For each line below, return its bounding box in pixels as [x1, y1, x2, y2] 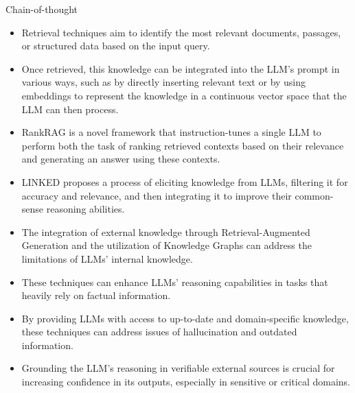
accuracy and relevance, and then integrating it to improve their [21, 188, 292, 202]
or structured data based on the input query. [21, 38, 210, 53]
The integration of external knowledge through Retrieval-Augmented [21, 224, 310, 239]
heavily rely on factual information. [21, 288, 171, 302]
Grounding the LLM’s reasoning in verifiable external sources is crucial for [21, 361, 335, 375]
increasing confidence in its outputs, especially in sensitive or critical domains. [21, 374, 351, 389]
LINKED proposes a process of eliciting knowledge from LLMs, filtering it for [21, 174, 348, 189]
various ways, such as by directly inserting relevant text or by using [21, 75, 306, 89]
